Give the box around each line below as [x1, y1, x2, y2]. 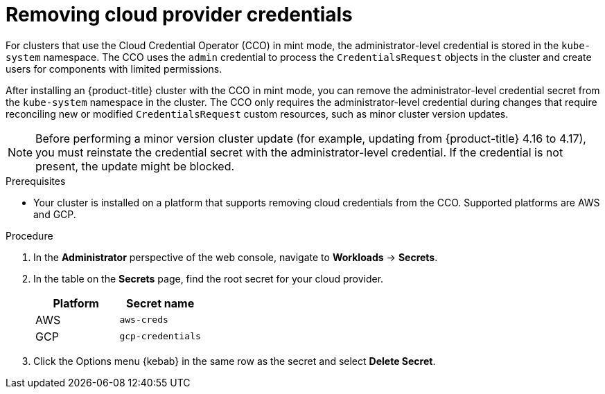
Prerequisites [6, 174, 66, 187]
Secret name [126, 296, 195, 310]
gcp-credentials [119, 331, 201, 342]
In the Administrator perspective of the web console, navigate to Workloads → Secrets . [33, 251, 438, 263]
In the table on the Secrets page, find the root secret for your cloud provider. [33, 272, 384, 285]
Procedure [6, 229, 53, 242]
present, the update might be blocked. [35, 159, 235, 173]
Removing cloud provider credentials [6, 3, 353, 26]
